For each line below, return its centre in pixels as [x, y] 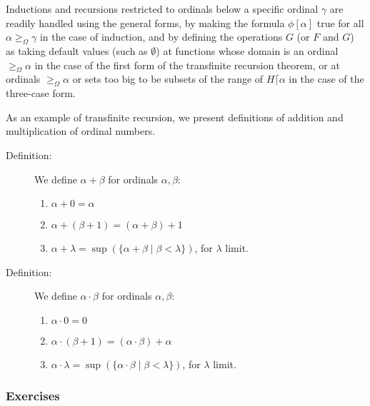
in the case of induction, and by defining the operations [161, 37]
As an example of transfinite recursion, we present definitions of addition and [175, 117]
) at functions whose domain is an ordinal [247, 50]
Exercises [33, 396]
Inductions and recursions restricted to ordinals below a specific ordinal [162, 9]
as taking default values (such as [77, 50]
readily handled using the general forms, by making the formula [145, 22]
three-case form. [41, 93]
